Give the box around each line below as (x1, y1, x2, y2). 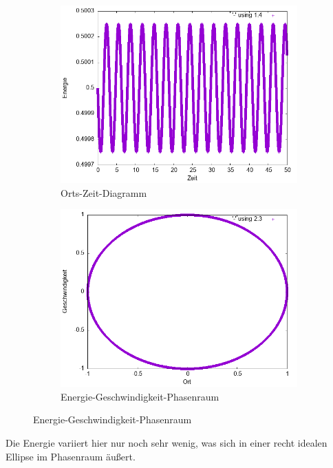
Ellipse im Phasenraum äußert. (6, 449, 136, 463)
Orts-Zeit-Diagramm (61, 185, 147, 200)
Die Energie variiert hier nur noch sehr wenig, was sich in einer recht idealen (6, 435, 327, 449)
